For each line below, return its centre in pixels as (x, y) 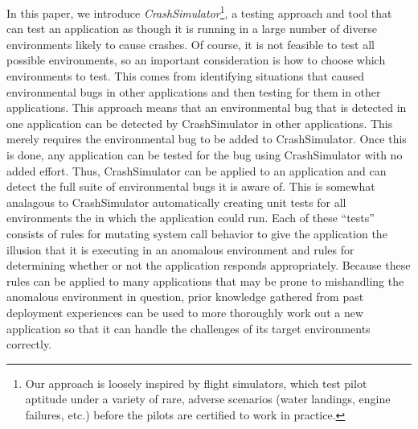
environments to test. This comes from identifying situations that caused (186, 76)
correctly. (29, 344)
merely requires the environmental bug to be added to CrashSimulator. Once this (207, 139)
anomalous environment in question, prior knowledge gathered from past (185, 297)
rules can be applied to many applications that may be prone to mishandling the (205, 280)
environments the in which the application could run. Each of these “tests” (191, 218)
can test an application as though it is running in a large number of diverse (192, 29)
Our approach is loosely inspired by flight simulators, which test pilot (196, 383)
